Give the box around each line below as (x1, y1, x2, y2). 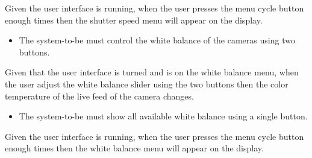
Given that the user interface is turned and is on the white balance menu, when (5, 66, 299, 78)
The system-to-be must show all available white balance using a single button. (19, 110, 308, 122)
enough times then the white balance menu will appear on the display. (5, 142, 264, 154)
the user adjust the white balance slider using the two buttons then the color (5, 77, 289, 90)
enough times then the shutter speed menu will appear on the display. (5, 13, 263, 26)
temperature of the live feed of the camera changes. (5, 89, 194, 102)
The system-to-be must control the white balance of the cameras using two (19, 34, 295, 46)
